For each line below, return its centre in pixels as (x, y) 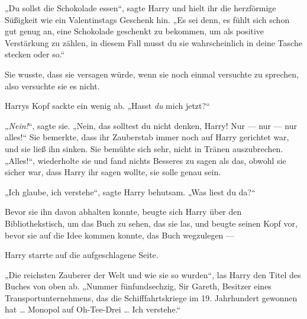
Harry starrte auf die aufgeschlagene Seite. (82, 255)
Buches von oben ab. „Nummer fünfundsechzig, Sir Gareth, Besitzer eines (138, 286)
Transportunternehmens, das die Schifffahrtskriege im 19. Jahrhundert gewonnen (151, 297)
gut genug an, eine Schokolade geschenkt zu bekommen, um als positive (135, 31)
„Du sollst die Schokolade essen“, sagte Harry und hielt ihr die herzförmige (140, 8)
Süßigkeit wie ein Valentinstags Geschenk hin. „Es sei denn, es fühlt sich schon (147, 19)
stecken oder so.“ (35, 54)
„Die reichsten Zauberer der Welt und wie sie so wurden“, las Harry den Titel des (153, 274)
